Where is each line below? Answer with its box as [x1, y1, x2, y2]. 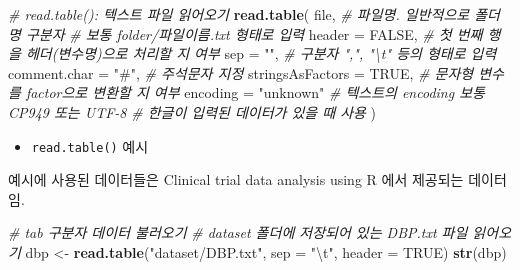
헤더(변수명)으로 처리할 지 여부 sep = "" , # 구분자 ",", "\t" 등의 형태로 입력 [25, 43, 497, 64]
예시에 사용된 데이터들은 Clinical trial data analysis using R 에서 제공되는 [8, 169, 464, 190]
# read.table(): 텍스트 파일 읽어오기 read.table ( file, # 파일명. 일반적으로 [8, 4, 470, 24]
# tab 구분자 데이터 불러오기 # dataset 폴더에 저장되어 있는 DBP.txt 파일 [8, 222, 468, 243]
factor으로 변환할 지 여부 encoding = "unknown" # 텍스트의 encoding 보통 [25, 82, 485, 103]
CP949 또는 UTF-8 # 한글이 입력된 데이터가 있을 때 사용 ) [8, 101, 377, 122]
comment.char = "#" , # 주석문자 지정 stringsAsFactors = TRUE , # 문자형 [8, 62, 474, 83]
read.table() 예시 [31, 135, 149, 156]
